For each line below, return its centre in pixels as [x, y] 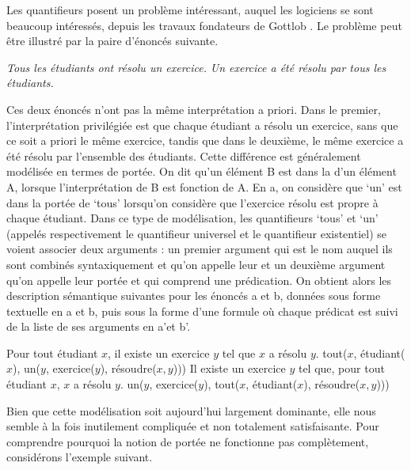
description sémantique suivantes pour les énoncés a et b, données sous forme [194, 296]
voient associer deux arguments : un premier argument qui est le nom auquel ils [200, 249]
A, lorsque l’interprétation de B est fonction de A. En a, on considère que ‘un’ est [204, 186]
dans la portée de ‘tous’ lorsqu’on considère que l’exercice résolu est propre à [192, 202]
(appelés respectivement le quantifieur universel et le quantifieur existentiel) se [197, 233]
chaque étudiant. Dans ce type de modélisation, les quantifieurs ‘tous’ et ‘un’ [192, 218]
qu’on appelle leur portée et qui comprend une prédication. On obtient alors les [199, 280]
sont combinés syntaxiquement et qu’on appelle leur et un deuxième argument [196, 264]
